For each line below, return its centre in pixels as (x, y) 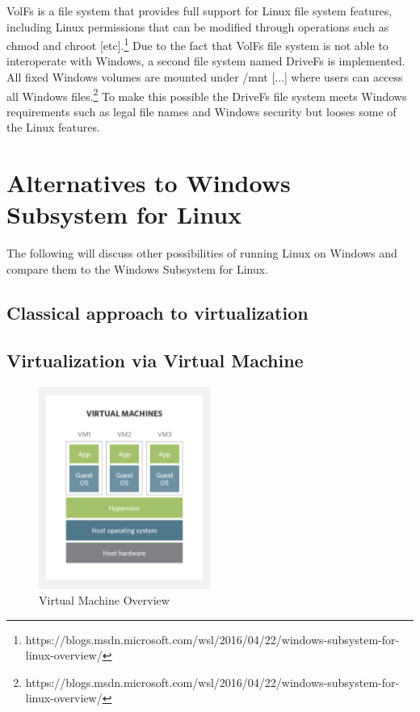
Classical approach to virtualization (157, 312)
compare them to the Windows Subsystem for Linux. (138, 268)
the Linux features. (53, 127)
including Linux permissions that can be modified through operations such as (198, 26)
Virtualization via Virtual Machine (155, 360)
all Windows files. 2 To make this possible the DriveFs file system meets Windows (207, 94)
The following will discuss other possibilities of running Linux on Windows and (202, 253)
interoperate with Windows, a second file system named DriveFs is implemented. (206, 61)
